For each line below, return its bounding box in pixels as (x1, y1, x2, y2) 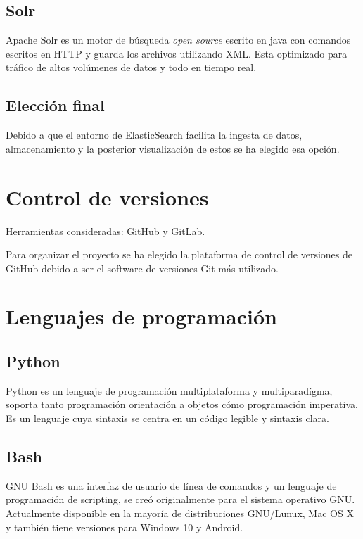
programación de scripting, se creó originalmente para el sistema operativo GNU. (6, 492, 355, 507)
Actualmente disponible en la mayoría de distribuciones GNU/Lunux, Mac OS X (6, 506, 354, 521)
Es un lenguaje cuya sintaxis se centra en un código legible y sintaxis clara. (6, 411, 329, 426)
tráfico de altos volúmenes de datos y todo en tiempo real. (6, 60, 257, 75)
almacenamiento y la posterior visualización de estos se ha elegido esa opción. (6, 141, 340, 156)
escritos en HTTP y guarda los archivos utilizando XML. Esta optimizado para (6, 46, 348, 61)
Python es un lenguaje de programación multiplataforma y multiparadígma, (6, 383, 333, 398)
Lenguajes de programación (6, 302, 277, 331)
